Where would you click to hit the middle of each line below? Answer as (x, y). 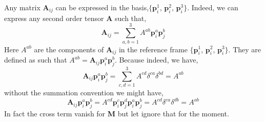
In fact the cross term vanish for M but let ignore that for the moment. (117, 114)
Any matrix (22, 7)
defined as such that (36, 60)
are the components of (69, 49)
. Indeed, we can (213, 7)
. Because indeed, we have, (156, 60)
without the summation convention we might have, (84, 93)
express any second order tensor (54, 18)
